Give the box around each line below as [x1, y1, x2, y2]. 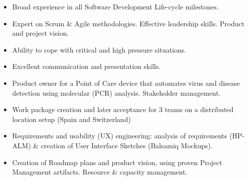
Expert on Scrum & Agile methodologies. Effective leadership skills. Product [12, 18, 245, 28]
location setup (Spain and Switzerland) [12, 114, 131, 124]
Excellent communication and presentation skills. [12, 61, 161, 71]
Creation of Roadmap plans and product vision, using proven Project [12, 157, 222, 167]
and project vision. [12, 28, 69, 38]
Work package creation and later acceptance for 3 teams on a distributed [12, 104, 234, 115]
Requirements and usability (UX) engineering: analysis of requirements [12, 130, 227, 141]
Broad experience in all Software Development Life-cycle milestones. [12, 1, 219, 11]
